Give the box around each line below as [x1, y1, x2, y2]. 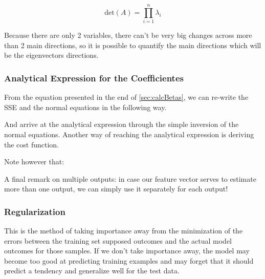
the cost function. [4, 139, 59, 149]
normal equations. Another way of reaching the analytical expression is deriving [4, 128, 254, 139]
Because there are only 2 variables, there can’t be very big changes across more [4, 30, 252, 40]
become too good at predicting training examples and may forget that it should [4, 255, 254, 266]
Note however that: [4, 156, 64, 167]
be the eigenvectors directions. [4, 50, 99, 60]
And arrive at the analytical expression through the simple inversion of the [4, 119, 239, 130]
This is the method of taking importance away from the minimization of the [4, 225, 243, 236]
